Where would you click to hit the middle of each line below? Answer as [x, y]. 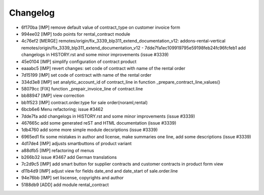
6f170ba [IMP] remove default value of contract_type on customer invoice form [101, 27]
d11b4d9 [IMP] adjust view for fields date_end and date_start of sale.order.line [99, 171]
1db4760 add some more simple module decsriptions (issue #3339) [89, 130]
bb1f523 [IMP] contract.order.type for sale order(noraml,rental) [85, 102]
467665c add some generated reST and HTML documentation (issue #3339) [99, 123]
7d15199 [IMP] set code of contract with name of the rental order [86, 75]
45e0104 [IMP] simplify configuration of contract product [79, 62]
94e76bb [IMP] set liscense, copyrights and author [73, 178]
